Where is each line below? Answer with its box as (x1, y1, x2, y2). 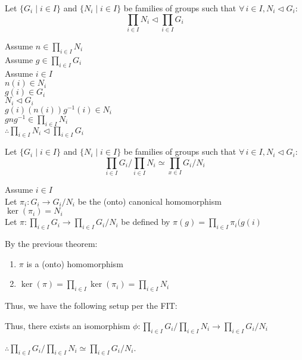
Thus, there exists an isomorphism (5, 319, 130, 331)
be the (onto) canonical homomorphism (77, 195, 222, 207)
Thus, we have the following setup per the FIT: (5, 299, 178, 312)
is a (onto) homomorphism (26, 257, 123, 270)
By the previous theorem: (5, 237, 98, 250)
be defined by (121, 215, 170, 228)
